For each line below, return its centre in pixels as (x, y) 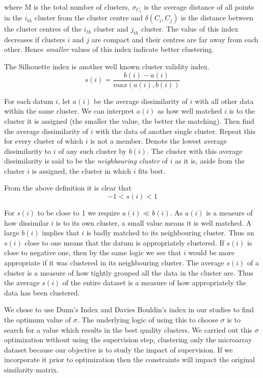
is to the (242, 111)
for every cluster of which (44, 141)
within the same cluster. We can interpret (69, 111)
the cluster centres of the (43, 29)
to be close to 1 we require (79, 213)
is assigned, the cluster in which (82, 170)
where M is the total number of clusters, (67, 7)
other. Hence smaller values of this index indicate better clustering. (109, 49)
